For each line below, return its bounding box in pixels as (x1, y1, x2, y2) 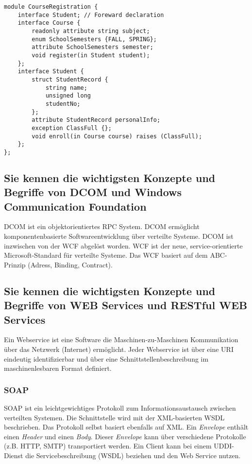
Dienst (4, 450, 23, 460)
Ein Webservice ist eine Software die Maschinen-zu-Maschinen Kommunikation (4, 334, 238, 345)
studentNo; (45, 100, 81, 107)
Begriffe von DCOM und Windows (4, 184, 182, 199)
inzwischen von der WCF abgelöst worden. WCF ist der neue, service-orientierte (4, 240, 243, 250)
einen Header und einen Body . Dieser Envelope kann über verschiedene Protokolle (4, 431, 246, 441)
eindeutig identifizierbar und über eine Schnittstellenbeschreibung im (4, 353, 209, 364)
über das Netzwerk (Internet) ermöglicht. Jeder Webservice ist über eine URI (4, 344, 234, 354)
